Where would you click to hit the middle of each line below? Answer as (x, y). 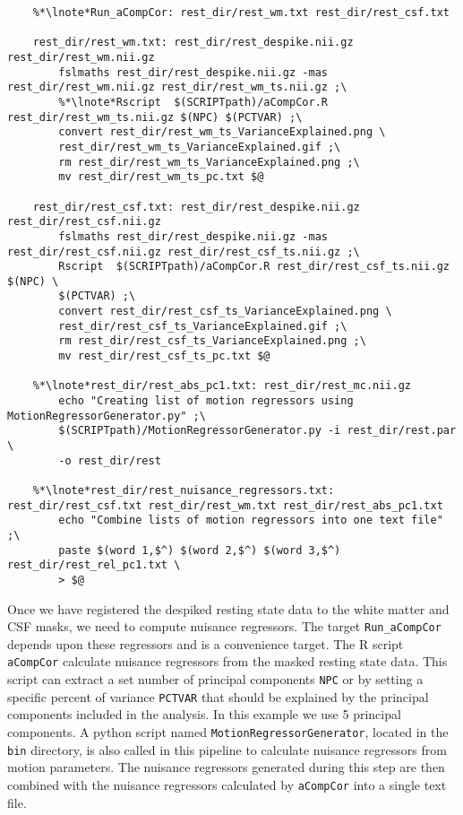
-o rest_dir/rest (110, 460)
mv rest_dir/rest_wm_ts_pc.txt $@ (161, 177)
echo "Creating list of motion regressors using (206, 401)
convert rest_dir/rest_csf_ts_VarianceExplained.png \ (225, 312)
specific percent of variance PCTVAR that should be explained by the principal (218, 696)
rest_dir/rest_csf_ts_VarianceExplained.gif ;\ (203, 326)
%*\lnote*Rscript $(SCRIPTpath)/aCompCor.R (193, 102)
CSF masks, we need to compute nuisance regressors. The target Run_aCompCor (224, 626)
